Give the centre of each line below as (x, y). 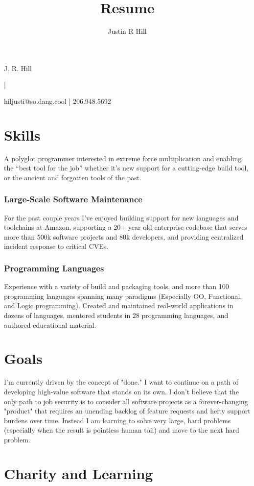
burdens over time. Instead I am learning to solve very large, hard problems (117, 420)
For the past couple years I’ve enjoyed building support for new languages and (121, 217)
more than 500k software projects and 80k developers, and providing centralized (124, 236)
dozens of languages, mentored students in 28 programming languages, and (116, 315)
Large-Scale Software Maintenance (73, 199)
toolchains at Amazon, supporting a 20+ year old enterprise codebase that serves (126, 227)
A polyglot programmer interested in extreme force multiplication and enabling (123, 158)
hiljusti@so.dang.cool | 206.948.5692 (58, 101)
